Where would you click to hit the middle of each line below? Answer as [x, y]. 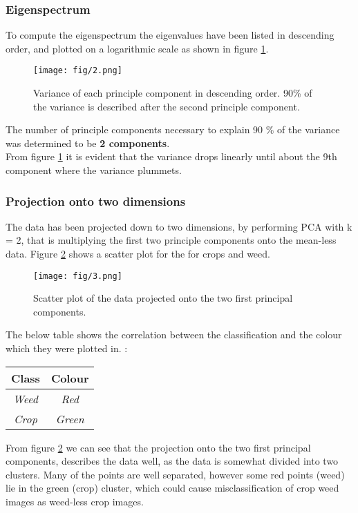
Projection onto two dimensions [96, 201]
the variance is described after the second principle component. [167, 106]
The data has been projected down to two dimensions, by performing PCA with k [179, 226]
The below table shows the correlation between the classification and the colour [174, 335]
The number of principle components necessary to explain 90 [134, 129]
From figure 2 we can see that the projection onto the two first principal [158, 447]
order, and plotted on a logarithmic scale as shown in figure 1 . [137, 48]
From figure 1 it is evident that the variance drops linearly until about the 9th [171, 156]
